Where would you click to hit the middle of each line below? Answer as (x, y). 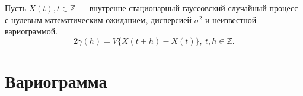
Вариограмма (56, 80)
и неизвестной (231, 19)
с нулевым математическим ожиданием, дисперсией (98, 19)
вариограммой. (31, 31)
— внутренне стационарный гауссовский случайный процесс (188, 8)
